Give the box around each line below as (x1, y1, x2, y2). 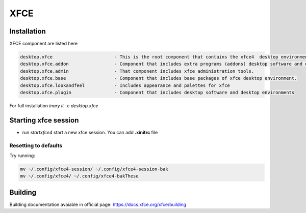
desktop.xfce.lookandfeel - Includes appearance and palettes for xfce (20, 82, 231, 88)
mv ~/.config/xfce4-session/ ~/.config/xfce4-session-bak (20, 166, 168, 172)
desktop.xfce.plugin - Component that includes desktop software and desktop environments (20, 89, 295, 95)
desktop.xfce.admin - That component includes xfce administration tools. (20, 68, 254, 74)
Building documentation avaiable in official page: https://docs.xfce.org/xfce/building (9, 201, 186, 207)
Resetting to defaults (9, 142, 63, 149)
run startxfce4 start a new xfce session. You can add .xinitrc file (22, 129, 158, 135)
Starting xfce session (9, 116, 79, 125)
